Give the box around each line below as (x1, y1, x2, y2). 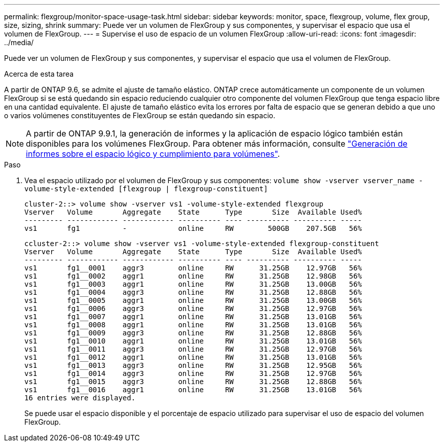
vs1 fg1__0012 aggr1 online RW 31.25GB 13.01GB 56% (24, 353, 362, 361)
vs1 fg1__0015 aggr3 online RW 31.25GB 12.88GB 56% (24, 378, 362, 386)
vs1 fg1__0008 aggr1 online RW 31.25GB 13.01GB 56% (24, 321, 362, 329)
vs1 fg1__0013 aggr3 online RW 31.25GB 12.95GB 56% (24, 361, 362, 369)
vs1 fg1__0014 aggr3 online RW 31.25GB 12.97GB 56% (24, 369, 362, 378)
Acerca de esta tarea (4, 70, 74, 78)
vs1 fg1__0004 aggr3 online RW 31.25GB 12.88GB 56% (24, 288, 362, 296)
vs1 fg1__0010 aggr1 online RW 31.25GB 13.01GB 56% (24, 337, 362, 345)
